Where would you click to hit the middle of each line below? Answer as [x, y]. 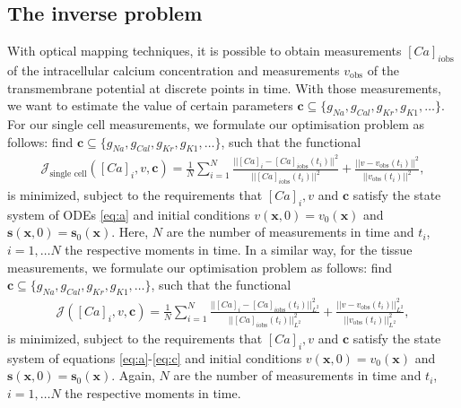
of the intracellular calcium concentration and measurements [174, 70]
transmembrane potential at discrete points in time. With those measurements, [224, 87]
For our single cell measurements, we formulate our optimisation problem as [216, 123]
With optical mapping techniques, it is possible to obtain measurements [204, 51]
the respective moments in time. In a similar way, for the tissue [239, 250]
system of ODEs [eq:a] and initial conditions [129, 214]
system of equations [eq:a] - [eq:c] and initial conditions [155, 357]
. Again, [133, 375]
